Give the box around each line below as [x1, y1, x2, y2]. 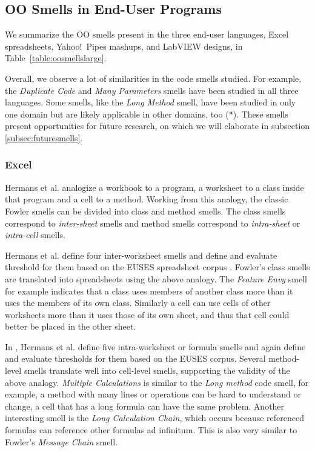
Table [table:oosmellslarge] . [5, 52, 107, 64]
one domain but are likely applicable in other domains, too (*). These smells [5, 107, 288, 120]
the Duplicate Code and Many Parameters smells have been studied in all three [5, 84, 299, 96]
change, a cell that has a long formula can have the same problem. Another [5, 399, 285, 412]
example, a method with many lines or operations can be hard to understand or [5, 388, 301, 400]
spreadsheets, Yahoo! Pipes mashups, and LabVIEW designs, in [5, 39, 243, 52]
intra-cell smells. [5, 228, 65, 241]
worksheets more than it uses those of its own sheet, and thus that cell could [5, 308, 290, 321]
